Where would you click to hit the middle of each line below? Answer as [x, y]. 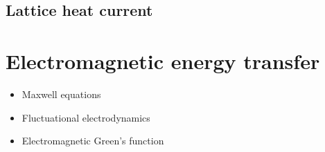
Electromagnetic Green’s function [93, 141]
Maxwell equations [61, 94]
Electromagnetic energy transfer [163, 60]
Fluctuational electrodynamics [86, 117]
